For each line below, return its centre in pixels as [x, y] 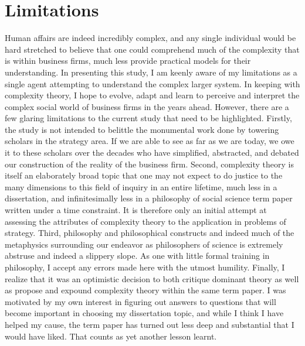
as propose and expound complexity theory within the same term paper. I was [145, 290]
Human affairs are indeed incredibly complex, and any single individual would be [150, 38]
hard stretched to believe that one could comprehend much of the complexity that [152, 49]
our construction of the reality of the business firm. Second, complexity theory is [149, 164]
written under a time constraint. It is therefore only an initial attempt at [136, 210]
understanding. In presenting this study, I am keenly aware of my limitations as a [151, 72]
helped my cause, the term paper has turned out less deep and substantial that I [150, 324]
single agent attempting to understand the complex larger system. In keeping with [152, 83]
